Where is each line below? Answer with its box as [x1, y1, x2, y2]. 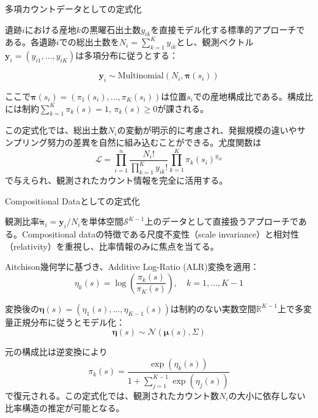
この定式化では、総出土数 [5, 124, 108, 136]
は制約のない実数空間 [170, 302, 256, 315]
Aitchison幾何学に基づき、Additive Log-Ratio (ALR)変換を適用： [5, 260, 259, 273]
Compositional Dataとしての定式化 [5, 194, 140, 207]
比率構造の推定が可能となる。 [5, 401, 125, 414]
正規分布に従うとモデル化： [13, 315, 125, 328]
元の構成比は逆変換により [5, 345, 108, 358]
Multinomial [117, 72, 164, 81]
